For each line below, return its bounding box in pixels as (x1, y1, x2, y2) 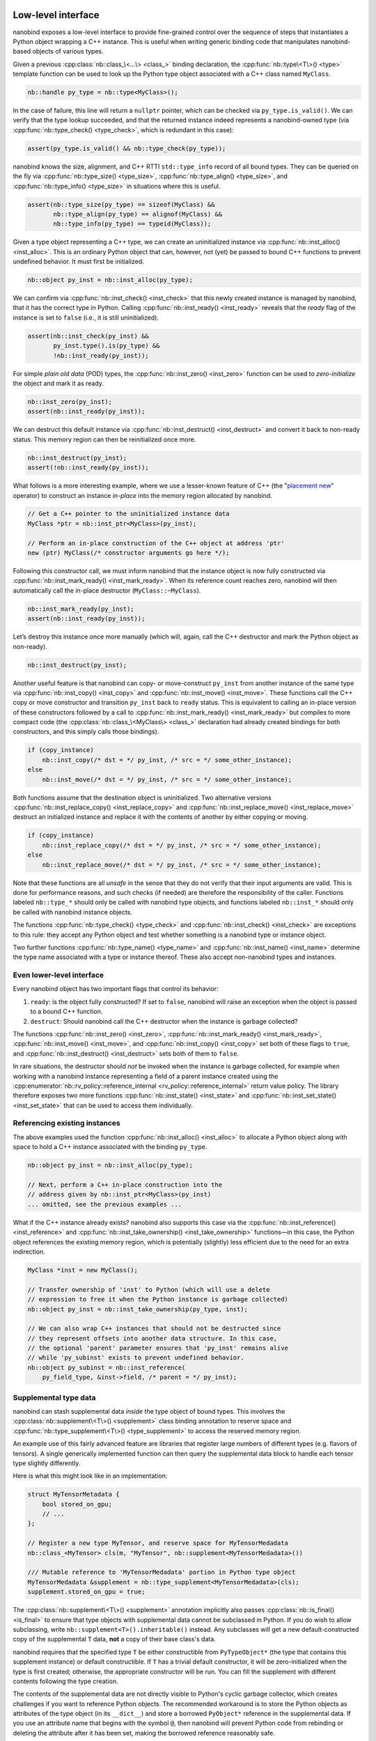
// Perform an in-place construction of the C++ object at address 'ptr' (27, 539, 285, 547)
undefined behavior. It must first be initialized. (13, 258, 144, 266)
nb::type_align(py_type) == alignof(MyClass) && (53, 210, 223, 218)
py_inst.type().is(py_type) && (53, 342, 160, 350)
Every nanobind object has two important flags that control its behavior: (13, 985, 219, 993)
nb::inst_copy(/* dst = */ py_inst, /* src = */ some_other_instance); (42, 756, 292, 764)
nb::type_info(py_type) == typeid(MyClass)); (53, 220, 212, 228)
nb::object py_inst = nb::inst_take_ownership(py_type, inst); (27, 1305, 249, 1313)
